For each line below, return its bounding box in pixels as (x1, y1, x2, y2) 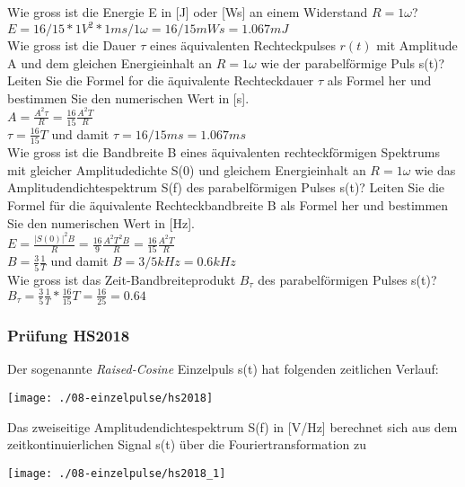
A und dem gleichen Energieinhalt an (7, 53, 213, 72)
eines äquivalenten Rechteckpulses (150, 36, 336, 55)
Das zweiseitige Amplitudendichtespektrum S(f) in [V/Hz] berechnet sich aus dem (7, 417, 458, 436)
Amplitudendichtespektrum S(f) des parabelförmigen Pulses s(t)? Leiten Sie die (7, 178, 445, 197)
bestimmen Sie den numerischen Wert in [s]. (7, 88, 250, 107)
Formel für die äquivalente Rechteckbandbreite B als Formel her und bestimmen (7, 195, 449, 214)
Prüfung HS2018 (7, 323, 130, 346)
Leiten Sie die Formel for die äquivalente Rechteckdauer (7, 71, 314, 90)
